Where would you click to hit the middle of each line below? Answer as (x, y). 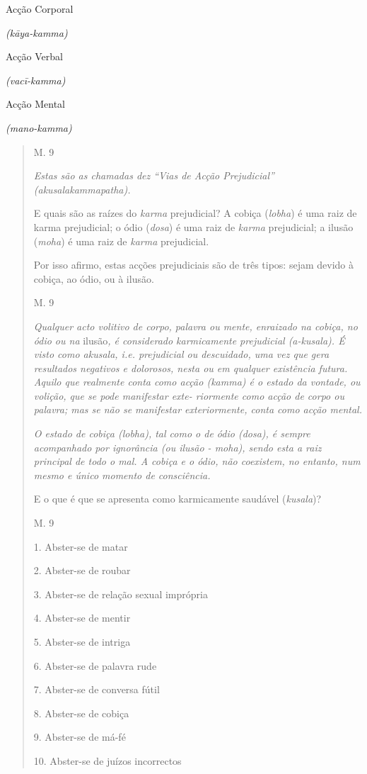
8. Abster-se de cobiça (81, 713)
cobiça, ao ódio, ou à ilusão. (94, 278)
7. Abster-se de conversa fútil (97, 689)
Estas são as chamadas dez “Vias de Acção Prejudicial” (154, 175)
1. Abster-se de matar (81, 546)
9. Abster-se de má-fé (80, 737)
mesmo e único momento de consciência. (122, 475)
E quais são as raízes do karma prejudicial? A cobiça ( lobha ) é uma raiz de (195, 213)
